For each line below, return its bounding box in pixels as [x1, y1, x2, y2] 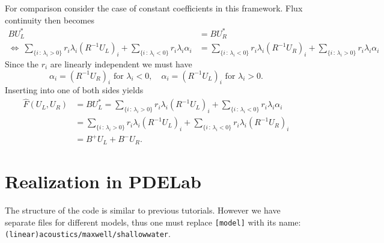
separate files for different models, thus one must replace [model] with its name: [5, 215, 301, 228]
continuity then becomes [5, 13, 95, 26]
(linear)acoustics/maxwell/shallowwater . [5, 227, 171, 240]
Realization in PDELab [5, 169, 201, 194]
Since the [5, 58, 38, 70]
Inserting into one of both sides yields [5, 84, 144, 96]
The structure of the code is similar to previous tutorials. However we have [5, 203, 281, 216]
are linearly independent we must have [50, 58, 192, 70]
